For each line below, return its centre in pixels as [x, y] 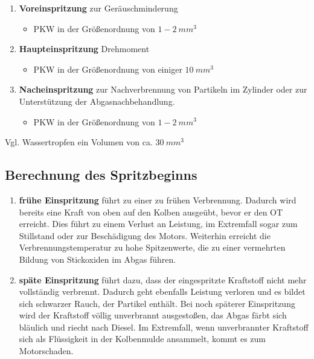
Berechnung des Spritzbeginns [101, 175]
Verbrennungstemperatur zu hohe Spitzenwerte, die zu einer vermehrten [152, 247]
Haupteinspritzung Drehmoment [84, 49]
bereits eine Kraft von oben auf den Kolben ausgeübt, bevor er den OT [151, 212]
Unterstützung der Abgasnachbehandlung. [97, 101]
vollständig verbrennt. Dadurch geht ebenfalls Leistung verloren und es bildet [162, 291]
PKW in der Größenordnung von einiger [108, 69]
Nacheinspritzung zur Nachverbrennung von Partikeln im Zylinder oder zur [163, 89]
